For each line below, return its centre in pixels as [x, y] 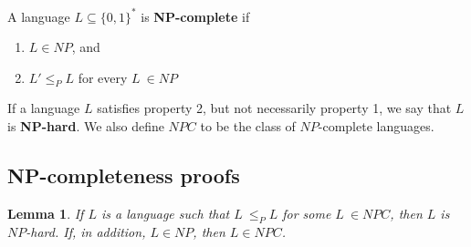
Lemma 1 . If [46, 213]
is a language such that [165, 213]
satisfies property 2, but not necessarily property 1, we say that [274, 108]
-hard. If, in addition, [86, 231]
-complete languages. [376, 126]
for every [103, 77]
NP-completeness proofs [124, 175]
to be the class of [248, 126]
